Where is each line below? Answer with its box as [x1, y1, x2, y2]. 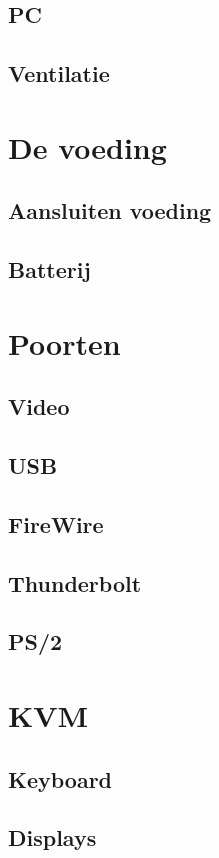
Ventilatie [8, 58, 110, 89]
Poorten [8, 322, 121, 363]
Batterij [8, 254, 91, 285]
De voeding [8, 126, 167, 167]
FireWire [8, 508, 104, 539]
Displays [8, 822, 97, 853]
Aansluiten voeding [8, 195, 212, 226]
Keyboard [8, 763, 113, 794]
